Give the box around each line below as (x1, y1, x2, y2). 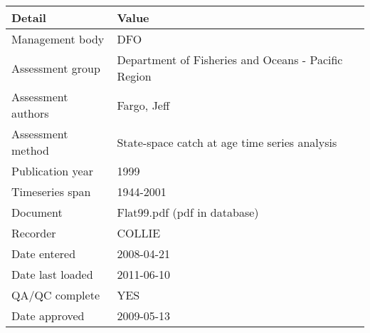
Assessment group (11, 59, 100, 76)
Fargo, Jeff (117, 96, 170, 113)
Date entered (11, 245, 76, 262)
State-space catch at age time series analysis (117, 133, 337, 150)
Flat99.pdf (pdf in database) (117, 204, 259, 220)
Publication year (11, 163, 93, 179)
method (11, 142, 49, 158)
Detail (11, 9, 46, 26)
